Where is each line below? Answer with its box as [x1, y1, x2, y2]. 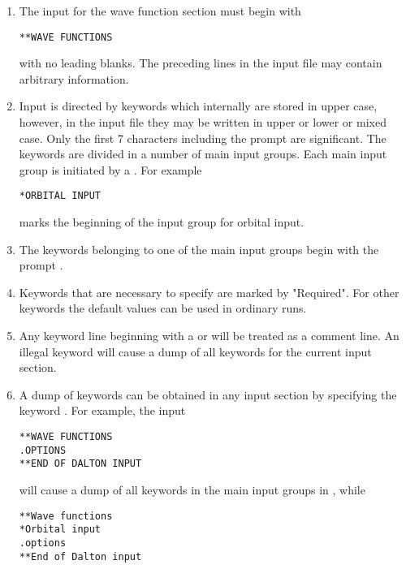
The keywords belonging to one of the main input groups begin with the [19, 240, 379, 257]
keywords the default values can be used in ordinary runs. [19, 300, 307, 317]
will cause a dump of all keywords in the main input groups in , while [19, 481, 365, 498]
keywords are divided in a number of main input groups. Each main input [19, 145, 387, 162]
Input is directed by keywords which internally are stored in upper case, [19, 97, 378, 114]
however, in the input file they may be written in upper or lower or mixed [19, 114, 387, 131]
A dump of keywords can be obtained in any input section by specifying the [19, 386, 397, 403]
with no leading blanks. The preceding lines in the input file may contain [19, 54, 382, 71]
